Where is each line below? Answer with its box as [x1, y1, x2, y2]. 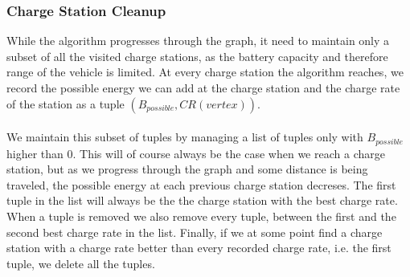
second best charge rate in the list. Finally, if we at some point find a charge [6, 223, 383, 240]
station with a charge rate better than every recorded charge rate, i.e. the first [6, 239, 392, 256]
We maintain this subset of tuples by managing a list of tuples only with [6, 128, 363, 145]
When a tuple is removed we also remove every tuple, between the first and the [6, 208, 396, 225]
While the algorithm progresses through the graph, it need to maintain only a [6, 32, 390, 49]
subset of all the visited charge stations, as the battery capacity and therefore [6, 47, 388, 64]
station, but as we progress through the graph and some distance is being [6, 161, 368, 177]
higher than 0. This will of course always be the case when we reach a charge [6, 145, 385, 161]
